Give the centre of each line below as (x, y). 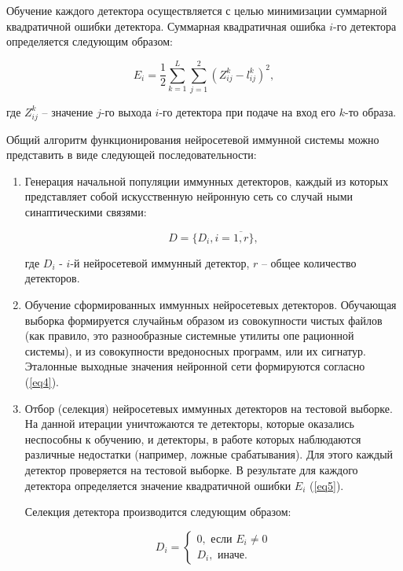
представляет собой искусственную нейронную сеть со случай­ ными (189, 196)
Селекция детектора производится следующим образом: (158, 512)
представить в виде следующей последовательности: (132, 155)
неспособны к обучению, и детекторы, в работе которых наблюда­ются (193, 438)
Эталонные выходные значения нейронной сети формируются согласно (195, 366)
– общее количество (309, 262)
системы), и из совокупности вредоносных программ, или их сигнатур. (195, 350)
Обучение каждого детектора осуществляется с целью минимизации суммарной (197, 10)
